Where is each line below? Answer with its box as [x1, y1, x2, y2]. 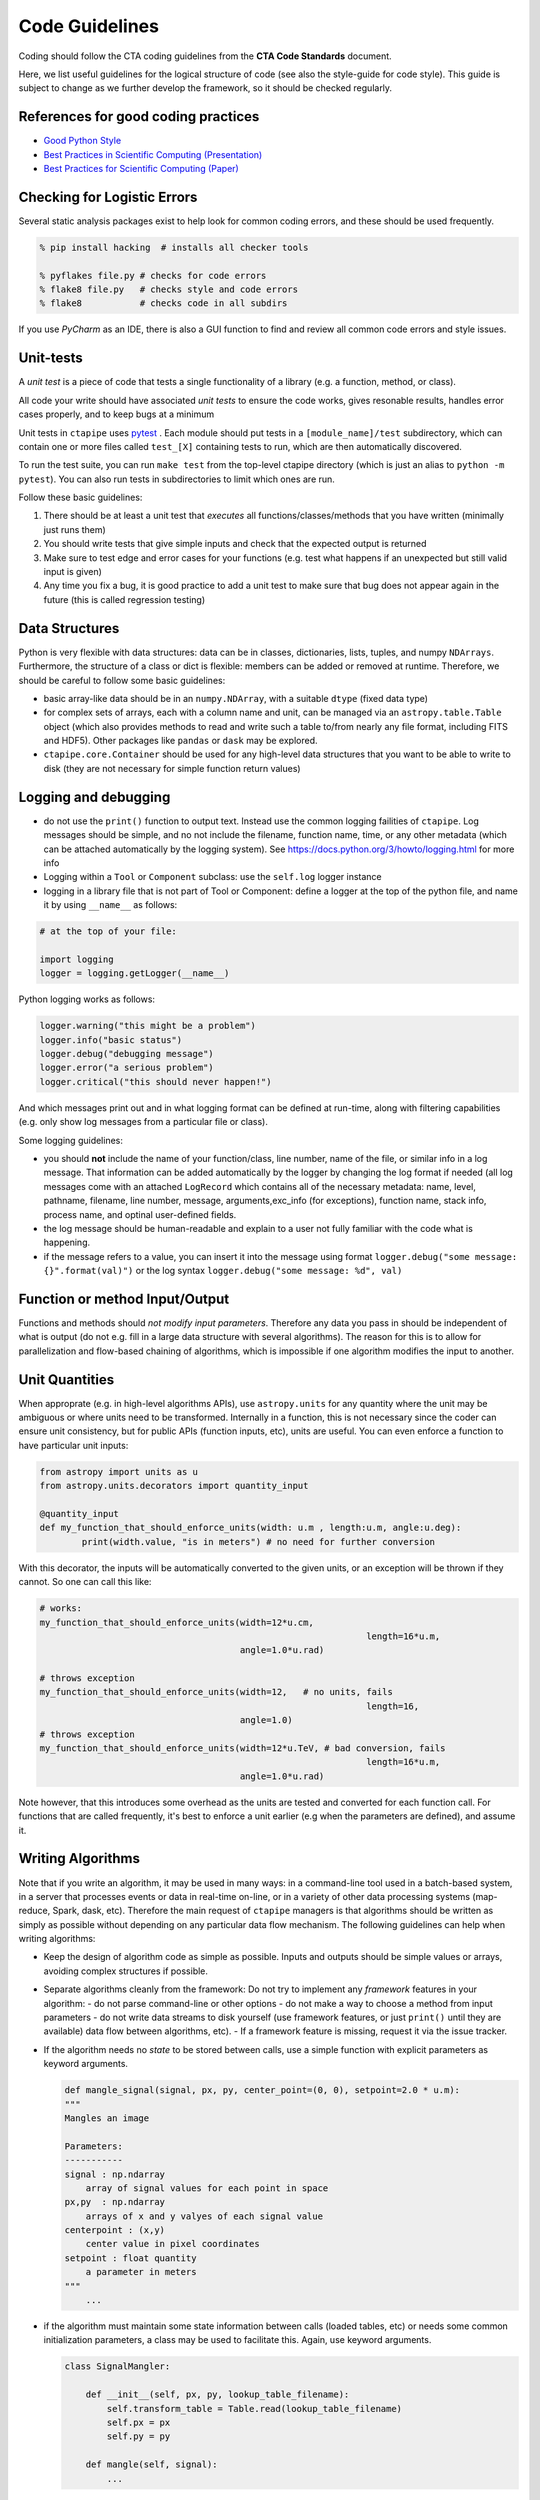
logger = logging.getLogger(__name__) [39, 968, 230, 979]
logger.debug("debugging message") [39, 1048, 214, 1060]
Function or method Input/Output [18, 1290, 230, 1307]
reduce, [18, 1905, 51, 1917]
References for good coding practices [18, 108, 260, 125]
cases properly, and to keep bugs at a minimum [18, 408, 215, 420]
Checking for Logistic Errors [18, 188, 198, 205]
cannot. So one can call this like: [18, 1576, 152, 1588]
